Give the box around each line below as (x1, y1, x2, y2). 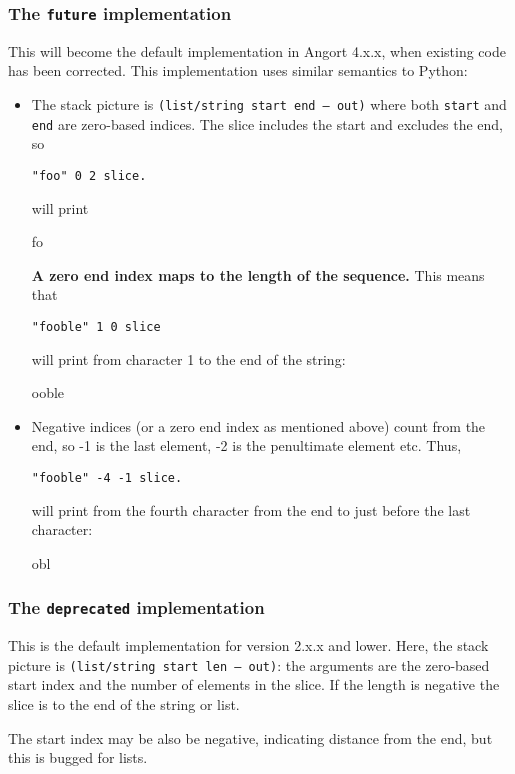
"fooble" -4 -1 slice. (31, 470, 183, 485)
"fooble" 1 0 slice (31, 319, 161, 334)
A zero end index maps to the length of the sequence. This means (31, 264, 485, 285)
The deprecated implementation (8, 595, 265, 620)
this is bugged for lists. (8, 747, 148, 768)
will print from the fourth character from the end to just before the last (31, 499, 471, 520)
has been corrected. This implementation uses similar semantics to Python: (8, 60, 468, 81)
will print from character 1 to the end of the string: (31, 348, 346, 369)
